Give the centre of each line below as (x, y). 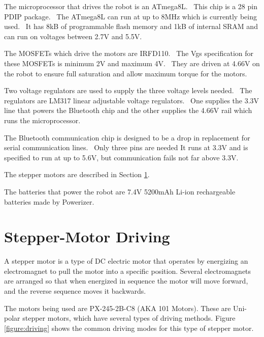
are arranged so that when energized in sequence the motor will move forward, (126, 281)
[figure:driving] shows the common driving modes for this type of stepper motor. (129, 328)
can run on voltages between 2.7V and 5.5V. (73, 36)
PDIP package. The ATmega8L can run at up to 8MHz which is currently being (130, 16)
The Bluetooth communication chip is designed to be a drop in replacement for (127, 137)
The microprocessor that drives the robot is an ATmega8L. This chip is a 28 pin (131, 6)
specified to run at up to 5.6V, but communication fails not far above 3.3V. (121, 157)
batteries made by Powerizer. (49, 201)
